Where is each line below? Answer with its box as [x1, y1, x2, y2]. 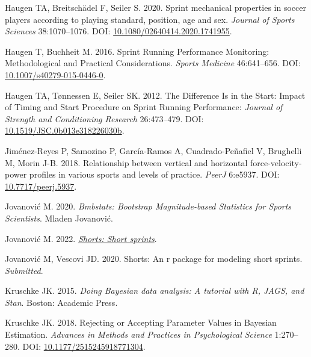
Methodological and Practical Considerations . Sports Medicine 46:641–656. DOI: [5, 57, 301, 69]
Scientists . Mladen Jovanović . [5, 211, 113, 224]
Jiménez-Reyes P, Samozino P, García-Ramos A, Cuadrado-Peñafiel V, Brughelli [5, 144, 302, 157]
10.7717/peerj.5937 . [5, 179, 77, 192]
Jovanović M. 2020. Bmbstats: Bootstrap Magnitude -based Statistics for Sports [5, 200, 292, 213]
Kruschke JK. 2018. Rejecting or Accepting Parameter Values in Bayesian [5, 316, 277, 329]
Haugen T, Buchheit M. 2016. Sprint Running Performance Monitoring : [5, 45, 269, 57]
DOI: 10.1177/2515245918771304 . [22, 340, 146, 352]
